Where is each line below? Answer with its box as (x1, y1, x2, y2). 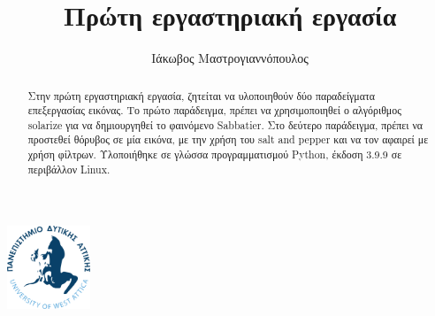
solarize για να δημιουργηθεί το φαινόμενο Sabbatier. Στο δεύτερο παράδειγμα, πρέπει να (27, 117, 424, 132)
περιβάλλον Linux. (27, 161, 111, 176)
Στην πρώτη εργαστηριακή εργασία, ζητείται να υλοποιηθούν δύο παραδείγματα (27, 88, 375, 103)
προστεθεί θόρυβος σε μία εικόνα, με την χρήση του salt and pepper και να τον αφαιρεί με (27, 132, 429, 147)
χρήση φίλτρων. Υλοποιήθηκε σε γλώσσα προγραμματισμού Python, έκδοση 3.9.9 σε (27, 147, 402, 162)
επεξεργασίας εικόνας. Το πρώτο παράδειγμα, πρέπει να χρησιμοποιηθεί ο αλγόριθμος (27, 103, 401, 118)
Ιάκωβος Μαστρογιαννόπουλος (151, 49, 309, 67)
